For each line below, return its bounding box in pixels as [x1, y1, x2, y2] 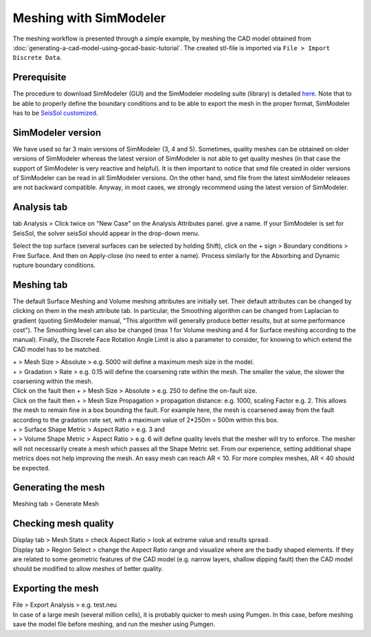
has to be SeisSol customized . [12, 109, 99, 117]
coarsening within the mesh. [12, 377, 93, 385]
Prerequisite [12, 72, 67, 83]
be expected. [12, 464, 51, 472]
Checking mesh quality [12, 518, 114, 530]
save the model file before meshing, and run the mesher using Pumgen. [12, 620, 216, 629]
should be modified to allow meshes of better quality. [12, 565, 164, 573]
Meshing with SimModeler [12, 10, 166, 25]
